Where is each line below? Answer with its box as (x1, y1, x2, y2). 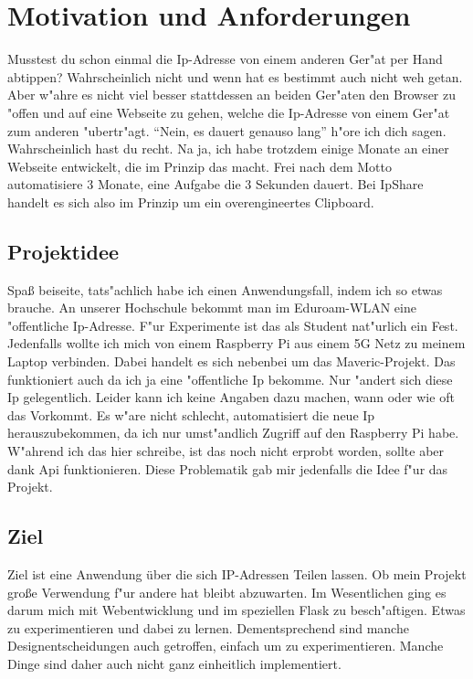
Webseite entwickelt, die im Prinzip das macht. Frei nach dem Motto (7, 156, 392, 175)
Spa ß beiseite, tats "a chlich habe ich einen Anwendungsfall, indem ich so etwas (7, 280, 443, 299)
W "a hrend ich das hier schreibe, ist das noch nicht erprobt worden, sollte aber (7, 441, 445, 461)
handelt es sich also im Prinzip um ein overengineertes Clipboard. (7, 192, 374, 211)
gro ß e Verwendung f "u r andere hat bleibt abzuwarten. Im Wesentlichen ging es (7, 582, 447, 601)
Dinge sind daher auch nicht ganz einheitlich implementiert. (7, 653, 342, 673)
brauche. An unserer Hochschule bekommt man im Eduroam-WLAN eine (7, 298, 416, 317)
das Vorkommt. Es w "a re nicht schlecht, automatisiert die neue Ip (7, 405, 375, 424)
